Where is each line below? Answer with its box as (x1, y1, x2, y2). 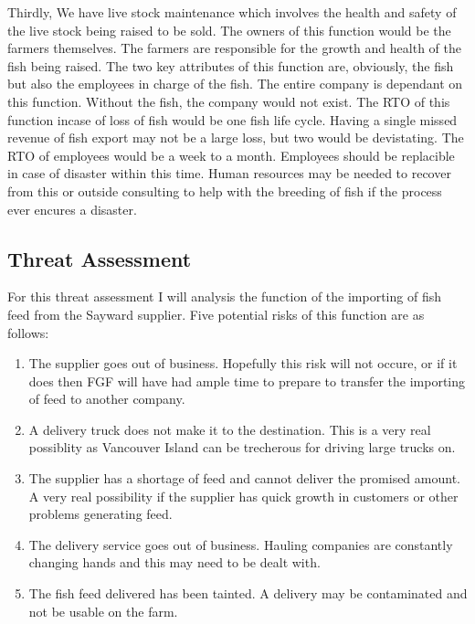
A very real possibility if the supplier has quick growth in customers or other (28, 486, 459, 505)
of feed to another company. (28, 389, 185, 408)
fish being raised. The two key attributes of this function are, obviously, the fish (7, 56, 454, 75)
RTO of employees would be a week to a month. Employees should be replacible (7, 145, 455, 164)
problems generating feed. (28, 504, 173, 524)
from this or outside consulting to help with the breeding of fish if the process (7, 181, 442, 200)
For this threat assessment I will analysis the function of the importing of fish (7, 287, 441, 306)
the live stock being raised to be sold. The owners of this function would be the (7, 20, 451, 39)
